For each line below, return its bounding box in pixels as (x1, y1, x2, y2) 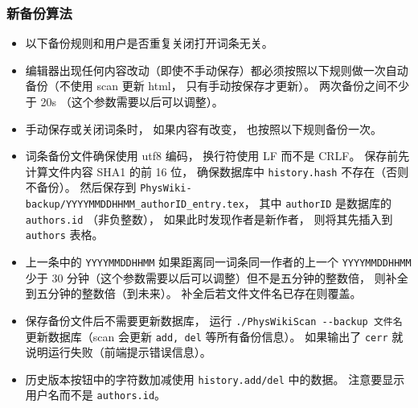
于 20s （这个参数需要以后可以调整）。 (25, 93, 223, 109)
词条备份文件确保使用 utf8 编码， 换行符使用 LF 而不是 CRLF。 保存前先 (25, 147, 410, 164)
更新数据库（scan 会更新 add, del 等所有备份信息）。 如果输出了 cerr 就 (25, 328, 404, 344)
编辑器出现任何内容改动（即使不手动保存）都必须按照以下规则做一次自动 (25, 61, 408, 78)
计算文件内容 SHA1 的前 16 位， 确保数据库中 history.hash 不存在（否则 (25, 163, 409, 179)
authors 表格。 (25, 226, 104, 243)
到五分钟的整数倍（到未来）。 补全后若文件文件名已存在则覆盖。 (25, 285, 362, 302)
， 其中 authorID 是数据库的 (244, 195, 392, 212)
